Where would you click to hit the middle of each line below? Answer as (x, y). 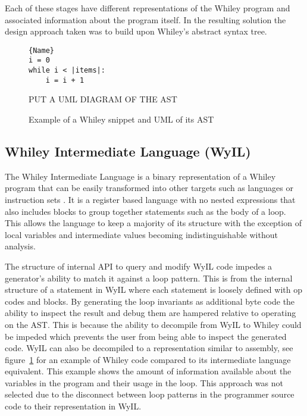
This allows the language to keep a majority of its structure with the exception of (153, 223)
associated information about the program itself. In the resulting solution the (145, 19)
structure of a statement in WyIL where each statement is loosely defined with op (153, 290)
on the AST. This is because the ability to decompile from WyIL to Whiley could (153, 324)
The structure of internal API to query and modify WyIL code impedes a (139, 266)
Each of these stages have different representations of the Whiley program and (148, 8)
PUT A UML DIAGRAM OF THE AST (103, 99)
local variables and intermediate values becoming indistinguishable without (141, 234)
